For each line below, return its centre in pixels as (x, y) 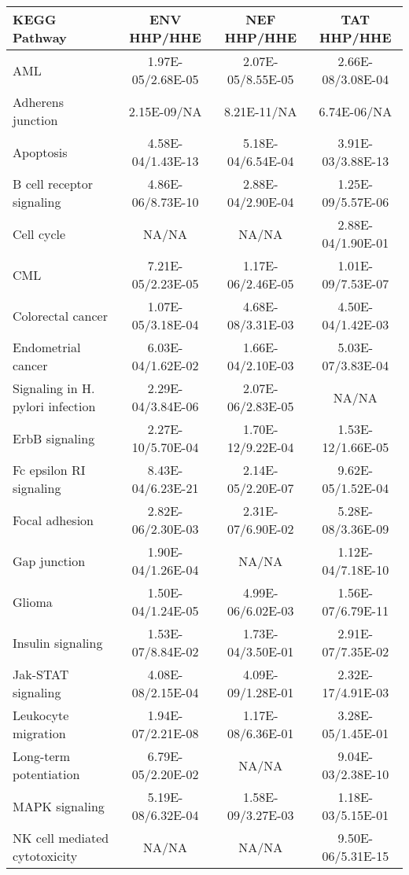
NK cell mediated (61, 838)
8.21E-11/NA (260, 111)
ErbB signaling (54, 438)
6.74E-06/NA (356, 111)
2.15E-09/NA (165, 111)
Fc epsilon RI (49, 470)
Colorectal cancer (60, 315)
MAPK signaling (59, 806)
